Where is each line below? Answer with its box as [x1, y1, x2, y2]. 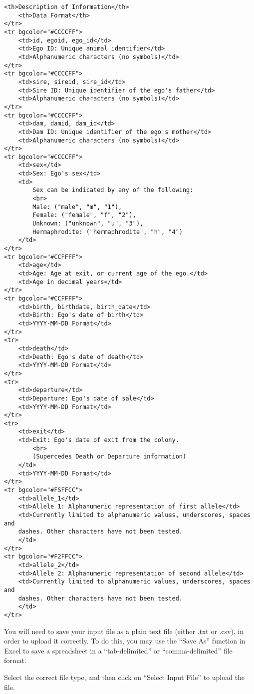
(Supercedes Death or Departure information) [32, 453, 187, 460]
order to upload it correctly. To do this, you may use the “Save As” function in [4, 635, 246, 646]
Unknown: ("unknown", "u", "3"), [32, 220, 144, 227]
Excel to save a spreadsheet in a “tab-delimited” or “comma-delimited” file [4, 645, 233, 655]
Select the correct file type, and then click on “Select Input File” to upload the [4, 671, 245, 682]
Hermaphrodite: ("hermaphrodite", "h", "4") [32, 228, 183, 235]
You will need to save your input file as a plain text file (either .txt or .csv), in [4, 625, 244, 636]
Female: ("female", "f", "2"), [32, 211, 136, 219]
